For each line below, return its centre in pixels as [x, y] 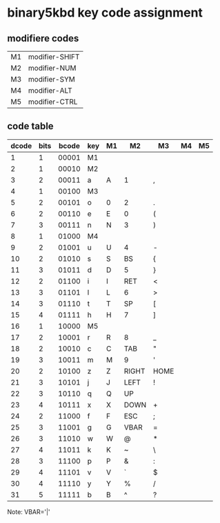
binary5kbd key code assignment [105, 13]
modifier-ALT [50, 90]
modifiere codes [43, 38]
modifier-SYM [52, 79]
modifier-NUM [52, 68]
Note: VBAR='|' [29, 512]
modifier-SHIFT [54, 57]
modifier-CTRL [53, 102]
